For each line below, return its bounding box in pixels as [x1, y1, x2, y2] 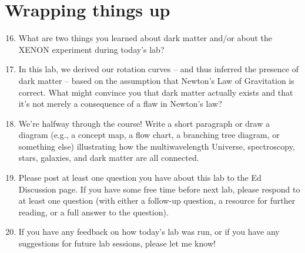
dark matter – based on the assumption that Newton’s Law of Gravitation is [18, 74, 294, 86]
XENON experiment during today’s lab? [18, 43, 165, 55]
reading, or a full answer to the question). [18, 205, 169, 218]
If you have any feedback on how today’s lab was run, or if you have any [18, 225, 280, 238]
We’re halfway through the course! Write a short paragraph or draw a [18, 117, 270, 129]
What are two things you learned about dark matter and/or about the [18, 32, 272, 44]
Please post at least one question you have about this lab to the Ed [18, 171, 262, 184]
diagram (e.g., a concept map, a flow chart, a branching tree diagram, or [18, 129, 280, 141]
